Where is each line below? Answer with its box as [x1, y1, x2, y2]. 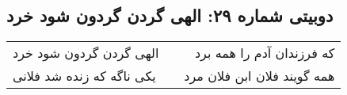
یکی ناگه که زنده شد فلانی [13, 66, 156, 85]
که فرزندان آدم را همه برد [194, 44, 335, 63]
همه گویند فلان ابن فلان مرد [184, 66, 335, 85]
